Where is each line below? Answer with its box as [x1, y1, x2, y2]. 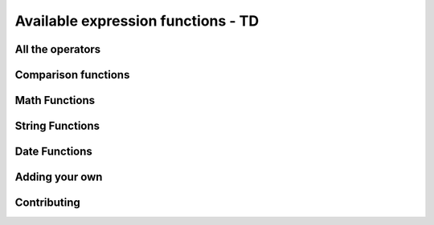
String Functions [14, 119, 100, 133]
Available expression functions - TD [14, 12, 260, 30]
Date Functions [14, 145, 92, 159]
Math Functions [14, 94, 96, 107]
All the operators [14, 42, 101, 56]
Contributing [14, 196, 80, 210]
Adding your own [14, 171, 103, 184]
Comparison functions [14, 68, 130, 82]
